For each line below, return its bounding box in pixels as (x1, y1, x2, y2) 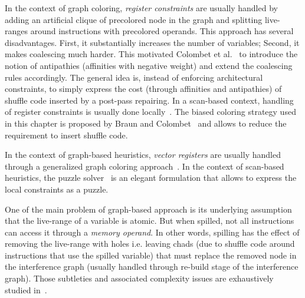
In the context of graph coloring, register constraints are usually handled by (5, 2, 278, 14)
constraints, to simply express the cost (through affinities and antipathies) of (5, 82, 282, 95)
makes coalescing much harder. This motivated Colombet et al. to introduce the (5, 48, 298, 60)
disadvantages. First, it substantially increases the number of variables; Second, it (5, 36, 300, 48)
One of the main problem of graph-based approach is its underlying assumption (5, 203, 292, 215)
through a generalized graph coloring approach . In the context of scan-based (5, 160, 284, 172)
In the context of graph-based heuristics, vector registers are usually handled (5, 148, 281, 161)
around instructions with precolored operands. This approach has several (30, 25, 294, 37)
